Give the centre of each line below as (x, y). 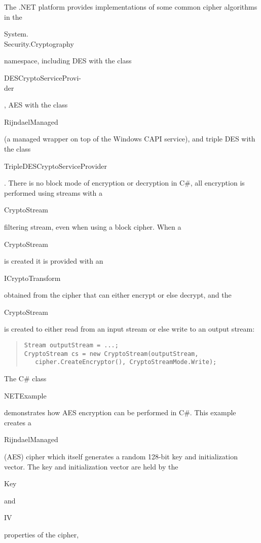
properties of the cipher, (42, 534)
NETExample (25, 395)
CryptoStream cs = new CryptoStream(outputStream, (111, 354)
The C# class (25, 378)
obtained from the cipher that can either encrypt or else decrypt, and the (118, 295)
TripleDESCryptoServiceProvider (56, 166)
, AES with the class (36, 105)
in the (13, 16)
